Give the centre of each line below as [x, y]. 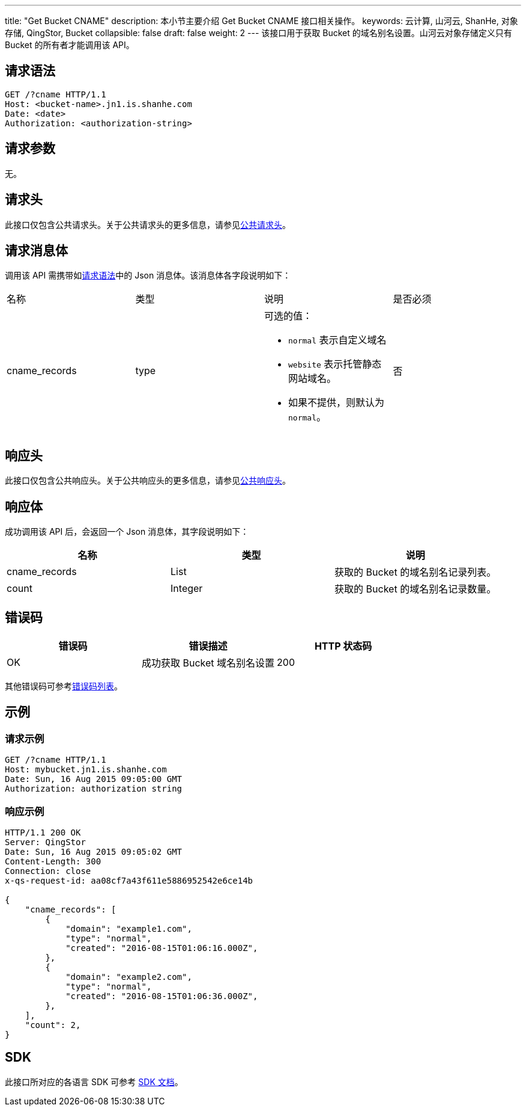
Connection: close [48, 871]
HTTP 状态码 [343, 646]
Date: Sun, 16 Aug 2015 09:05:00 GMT [94, 779]
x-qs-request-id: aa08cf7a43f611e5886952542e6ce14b [129, 880]
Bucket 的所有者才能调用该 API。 [70, 45]
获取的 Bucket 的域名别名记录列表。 [416, 572]
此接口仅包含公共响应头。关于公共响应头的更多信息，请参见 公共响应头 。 [148, 481]
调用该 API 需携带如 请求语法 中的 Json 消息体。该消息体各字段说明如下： [148, 275]
